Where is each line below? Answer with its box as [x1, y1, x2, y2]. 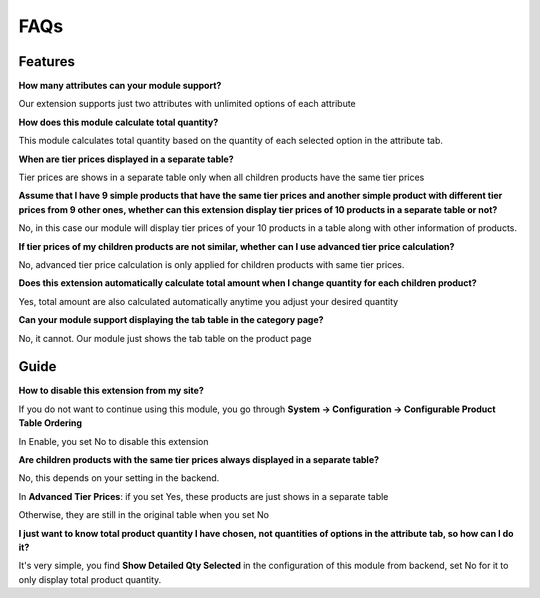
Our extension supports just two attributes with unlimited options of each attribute [18, 98, 357, 110]
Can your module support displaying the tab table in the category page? [18, 314, 324, 326]
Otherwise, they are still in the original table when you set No [18, 509, 270, 521]
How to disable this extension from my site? [18, 385, 205, 397]
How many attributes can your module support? [18, 80, 222, 92]
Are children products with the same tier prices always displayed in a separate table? [18, 454, 380, 465]
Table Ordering [18, 417, 83, 429]
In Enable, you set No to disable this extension [18, 435, 209, 447]
